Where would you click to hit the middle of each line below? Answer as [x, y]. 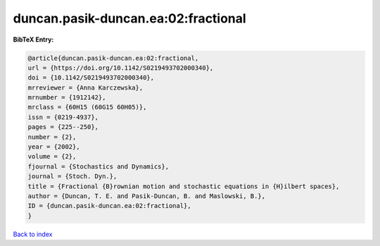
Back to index [33, 234]
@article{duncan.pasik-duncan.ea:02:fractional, [113, 58]
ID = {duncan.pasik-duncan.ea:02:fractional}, [109, 206]
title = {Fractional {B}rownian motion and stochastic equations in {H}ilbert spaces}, [184, 186]
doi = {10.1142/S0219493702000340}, [91, 78]
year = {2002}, [54, 147]
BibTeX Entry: [33, 39]
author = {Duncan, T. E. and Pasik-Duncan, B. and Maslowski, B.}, [147, 196]
